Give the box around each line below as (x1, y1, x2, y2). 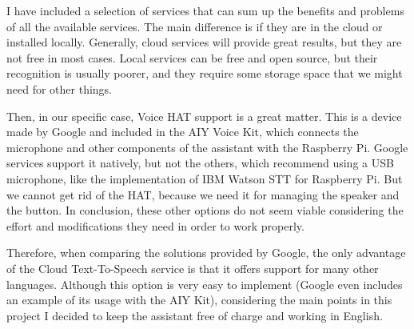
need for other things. (6, 80, 113, 97)
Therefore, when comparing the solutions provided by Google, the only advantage (6, 244, 406, 261)
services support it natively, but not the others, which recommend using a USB (6, 154, 394, 171)
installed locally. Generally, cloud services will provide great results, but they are (6, 34, 402, 50)
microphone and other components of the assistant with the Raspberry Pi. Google (6, 138, 408, 155)
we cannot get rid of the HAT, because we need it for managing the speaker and (6, 186, 400, 203)
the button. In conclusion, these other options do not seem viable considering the (6, 202, 404, 219)
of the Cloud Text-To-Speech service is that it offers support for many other (6, 259, 379, 276)
